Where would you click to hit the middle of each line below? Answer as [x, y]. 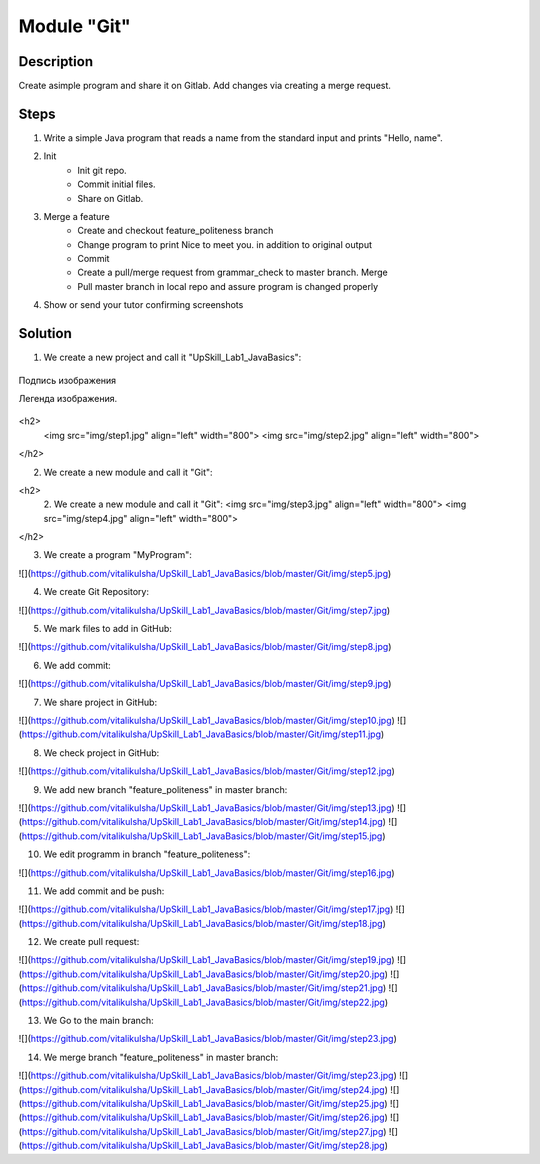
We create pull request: [91, 942]
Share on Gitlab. [110, 198]
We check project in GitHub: [101, 752]
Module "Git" [74, 26]
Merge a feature [76, 216]
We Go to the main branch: [98, 1021]
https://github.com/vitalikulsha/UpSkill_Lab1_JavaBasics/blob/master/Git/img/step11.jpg [201, 734]
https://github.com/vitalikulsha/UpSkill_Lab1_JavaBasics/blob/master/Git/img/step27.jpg [202, 1131]
